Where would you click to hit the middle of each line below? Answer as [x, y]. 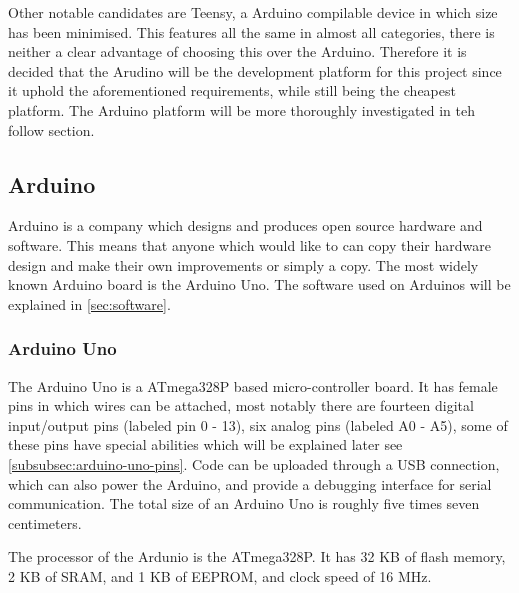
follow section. [51, 129]
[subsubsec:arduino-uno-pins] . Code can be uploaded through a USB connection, [254, 463]
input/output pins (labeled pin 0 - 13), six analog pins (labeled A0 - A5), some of [258, 424]
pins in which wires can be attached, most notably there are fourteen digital [241, 405]
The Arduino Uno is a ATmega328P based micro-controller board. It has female [253, 385]
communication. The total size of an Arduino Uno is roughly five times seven [244, 503]
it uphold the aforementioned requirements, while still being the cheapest [232, 90]
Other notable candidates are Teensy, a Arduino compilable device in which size [253, 12]
